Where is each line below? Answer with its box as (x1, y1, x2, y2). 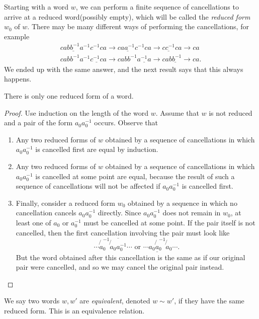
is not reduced (209, 107, 252, 118)
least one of (16, 217, 51, 227)
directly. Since (98, 207, 141, 218)
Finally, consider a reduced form (16, 197, 115, 208)
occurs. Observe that (94, 117, 158, 128)
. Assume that (155, 107, 199, 118)
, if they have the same (174, 295, 244, 306)
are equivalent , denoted (79, 295, 150, 306)
